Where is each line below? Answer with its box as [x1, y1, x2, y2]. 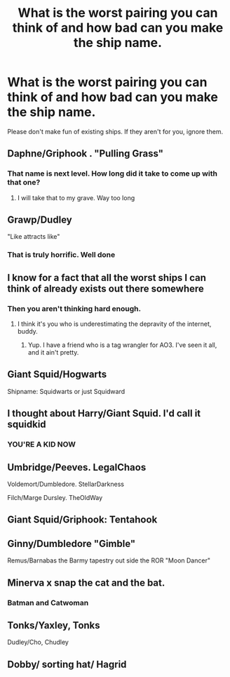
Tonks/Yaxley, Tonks [7, 619, 100, 631]
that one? [7, 178, 41, 188]
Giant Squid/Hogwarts [7, 369, 107, 381]
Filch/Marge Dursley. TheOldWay [7, 493, 103, 501]
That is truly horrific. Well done [7, 250, 116, 260]
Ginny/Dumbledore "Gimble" [7, 537, 136, 549]
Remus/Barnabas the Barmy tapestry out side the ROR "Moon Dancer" [7, 556, 210, 565]
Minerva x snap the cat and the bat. [7, 577, 165, 589]
